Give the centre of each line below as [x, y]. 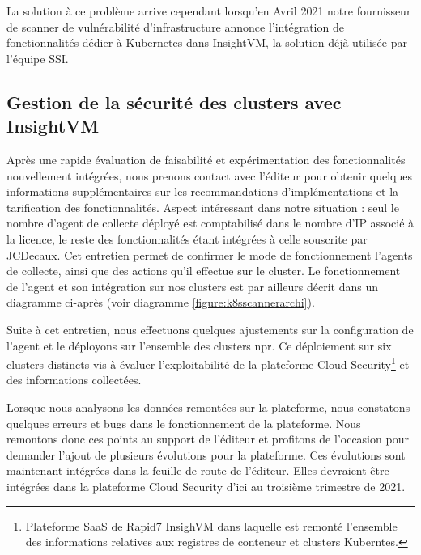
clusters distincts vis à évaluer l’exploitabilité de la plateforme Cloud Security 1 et [208, 363]
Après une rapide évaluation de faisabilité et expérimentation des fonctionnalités [206, 159]
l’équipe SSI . [38, 58]
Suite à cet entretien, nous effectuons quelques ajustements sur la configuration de [210, 329]
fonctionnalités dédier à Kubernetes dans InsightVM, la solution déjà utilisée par [207, 42]
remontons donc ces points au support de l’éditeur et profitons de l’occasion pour [208, 439]
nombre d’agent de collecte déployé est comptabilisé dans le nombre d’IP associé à [210, 223]
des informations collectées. [74, 380]
